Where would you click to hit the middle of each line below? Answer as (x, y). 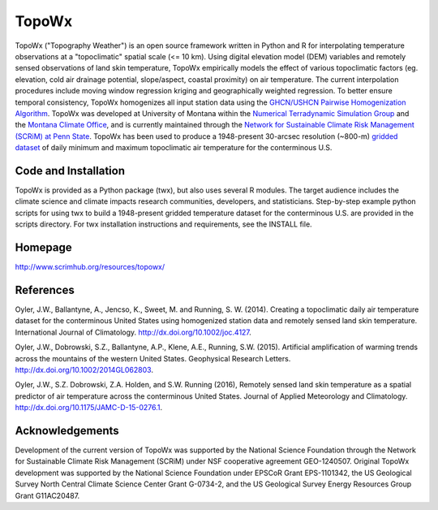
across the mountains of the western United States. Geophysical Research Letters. (153, 358)
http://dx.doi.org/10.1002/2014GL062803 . (84, 370)
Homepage (43, 247)
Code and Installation (70, 171)
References (45, 290)
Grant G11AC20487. (47, 495)
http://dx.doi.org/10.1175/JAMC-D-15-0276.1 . (89, 408)
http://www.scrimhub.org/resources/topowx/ (90, 267)
